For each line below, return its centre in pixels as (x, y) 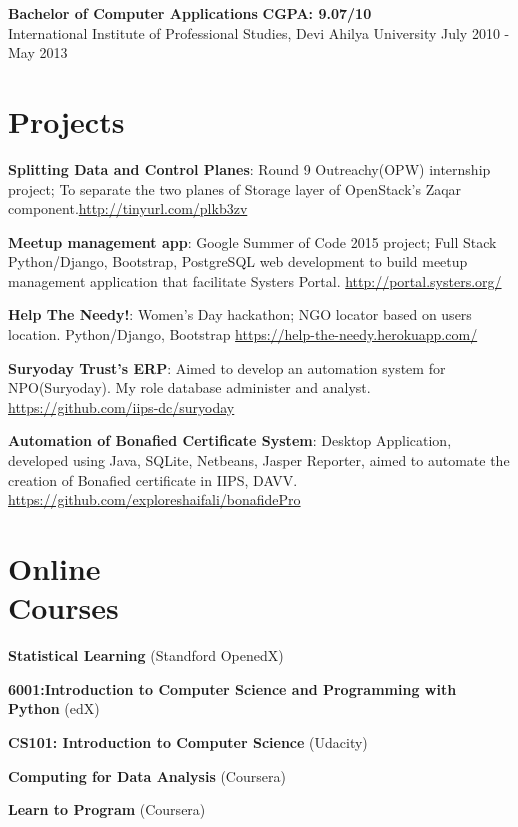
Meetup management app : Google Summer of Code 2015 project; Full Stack (252, 241)
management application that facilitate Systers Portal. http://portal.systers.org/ (255, 280)
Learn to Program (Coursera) (107, 809)
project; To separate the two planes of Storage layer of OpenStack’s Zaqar (235, 188)
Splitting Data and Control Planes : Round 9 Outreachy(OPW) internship (249, 168)
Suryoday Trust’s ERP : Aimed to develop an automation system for (227, 367)
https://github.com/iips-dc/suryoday (121, 406)
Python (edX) (54, 708)
